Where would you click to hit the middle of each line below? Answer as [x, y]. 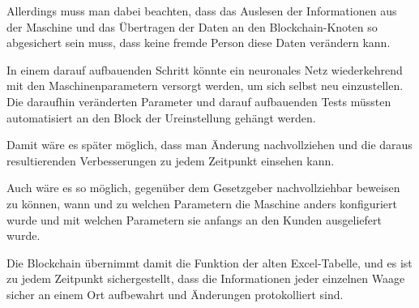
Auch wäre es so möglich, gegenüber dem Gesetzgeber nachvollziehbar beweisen [203, 188]
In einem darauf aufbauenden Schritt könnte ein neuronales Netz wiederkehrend [205, 69]
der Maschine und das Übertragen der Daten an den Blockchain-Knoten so [192, 26]
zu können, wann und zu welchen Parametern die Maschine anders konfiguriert [202, 203]
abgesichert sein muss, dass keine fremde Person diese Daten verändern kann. [199, 43]
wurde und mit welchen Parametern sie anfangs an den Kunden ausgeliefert [194, 219]
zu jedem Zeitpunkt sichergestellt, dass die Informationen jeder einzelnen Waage [206, 278]
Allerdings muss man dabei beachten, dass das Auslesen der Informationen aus [202, 11]
